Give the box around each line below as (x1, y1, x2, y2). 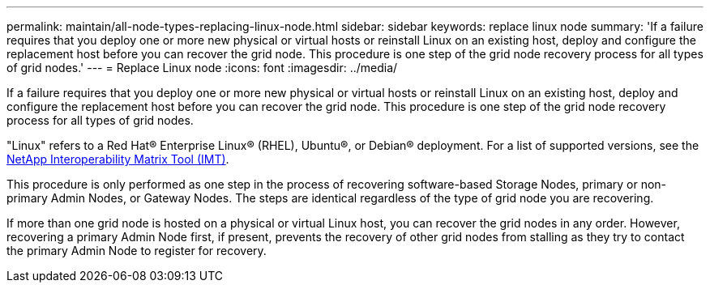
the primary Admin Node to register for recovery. (6, 244, 267, 257)
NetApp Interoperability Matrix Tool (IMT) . (6, 152, 229, 166)
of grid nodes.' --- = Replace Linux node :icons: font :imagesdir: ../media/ (6, 61, 398, 74)
